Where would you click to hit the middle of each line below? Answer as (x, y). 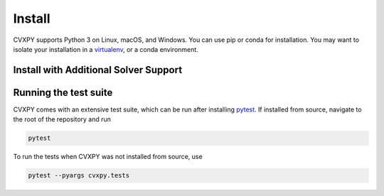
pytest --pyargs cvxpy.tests (79, 175)
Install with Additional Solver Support (98, 70)
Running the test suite (63, 92)
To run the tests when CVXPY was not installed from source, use (108, 157)
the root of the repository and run (62, 119)
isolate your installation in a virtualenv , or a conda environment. (106, 49)
